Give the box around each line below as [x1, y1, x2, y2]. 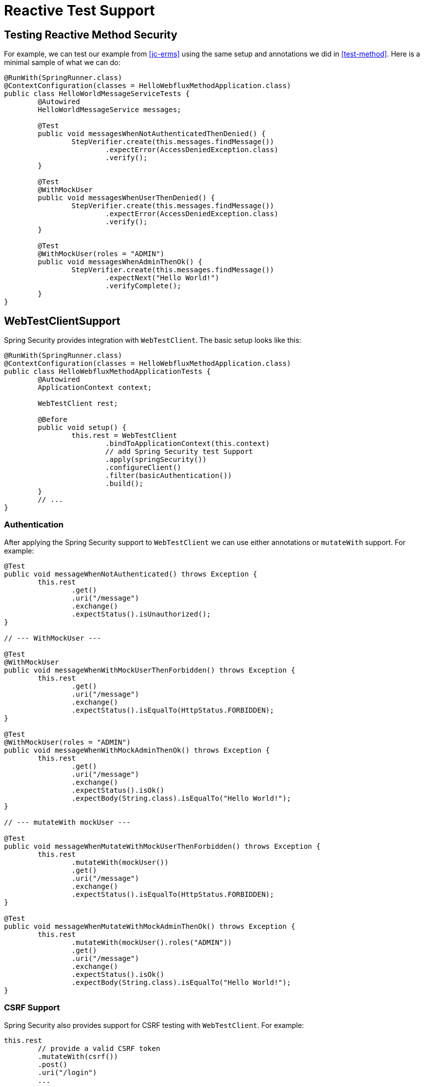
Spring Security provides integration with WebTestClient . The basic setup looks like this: [4, 336, 301, 345]
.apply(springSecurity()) [105, 455, 207, 464]
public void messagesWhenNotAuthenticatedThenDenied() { [38, 130, 266, 138]
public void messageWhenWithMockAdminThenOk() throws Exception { [4, 746, 270, 754]
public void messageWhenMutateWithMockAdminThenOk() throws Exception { [4, 922, 295, 930]
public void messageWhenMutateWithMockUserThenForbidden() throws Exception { [4, 842, 321, 850]
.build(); [105, 479, 144, 488]
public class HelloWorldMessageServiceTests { [4, 90, 190, 98]
